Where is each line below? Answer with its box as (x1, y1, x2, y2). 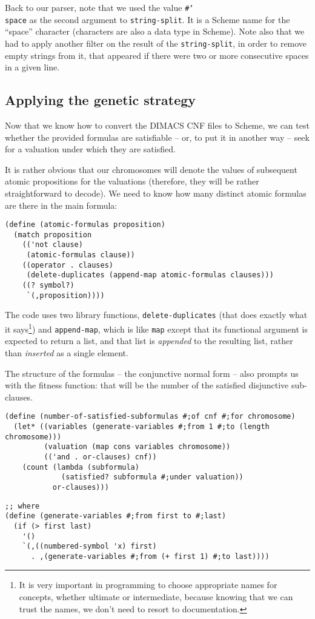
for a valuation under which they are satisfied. (5, 143, 176, 155)
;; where (5, 501, 40, 510)
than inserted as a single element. (5, 346, 128, 359)
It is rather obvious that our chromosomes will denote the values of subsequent (5, 163, 297, 175)
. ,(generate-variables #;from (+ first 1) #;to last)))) (30, 552, 270, 561)
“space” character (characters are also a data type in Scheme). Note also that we (5, 25, 305, 38)
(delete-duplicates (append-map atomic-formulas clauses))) (26, 271, 274, 280)
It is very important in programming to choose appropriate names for (19, 578, 277, 591)
